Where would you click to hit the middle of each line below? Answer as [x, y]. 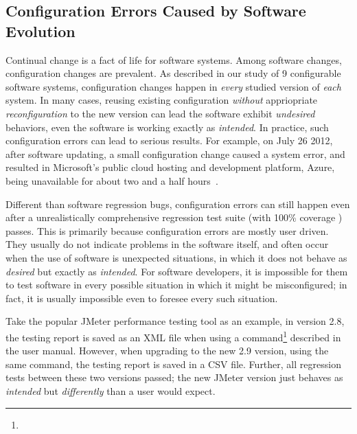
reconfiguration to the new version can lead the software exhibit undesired [160, 113]
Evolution [41, 31]
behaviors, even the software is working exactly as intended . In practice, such [167, 127]
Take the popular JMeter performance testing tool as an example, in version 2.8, [175, 321]
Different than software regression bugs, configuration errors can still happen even [178, 204]
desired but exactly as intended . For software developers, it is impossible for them [177, 271]
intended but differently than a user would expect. [111, 390]
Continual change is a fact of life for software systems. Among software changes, [174, 59]
